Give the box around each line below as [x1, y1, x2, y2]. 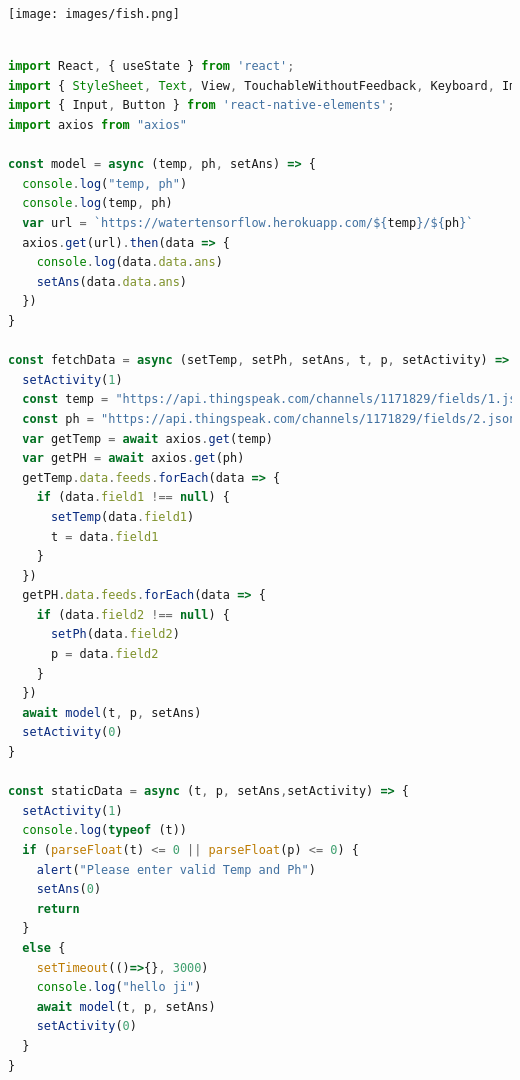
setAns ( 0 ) [36, 882, 102, 897]
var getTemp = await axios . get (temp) [22, 431, 273, 446]
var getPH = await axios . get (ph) [22, 451, 245, 466]
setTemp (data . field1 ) [50, 509, 195, 524]
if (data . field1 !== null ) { [36, 490, 230, 505]
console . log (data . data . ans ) [36, 255, 223, 270]
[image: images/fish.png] [8, 7, 180, 21]
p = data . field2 [50, 647, 159, 662]
